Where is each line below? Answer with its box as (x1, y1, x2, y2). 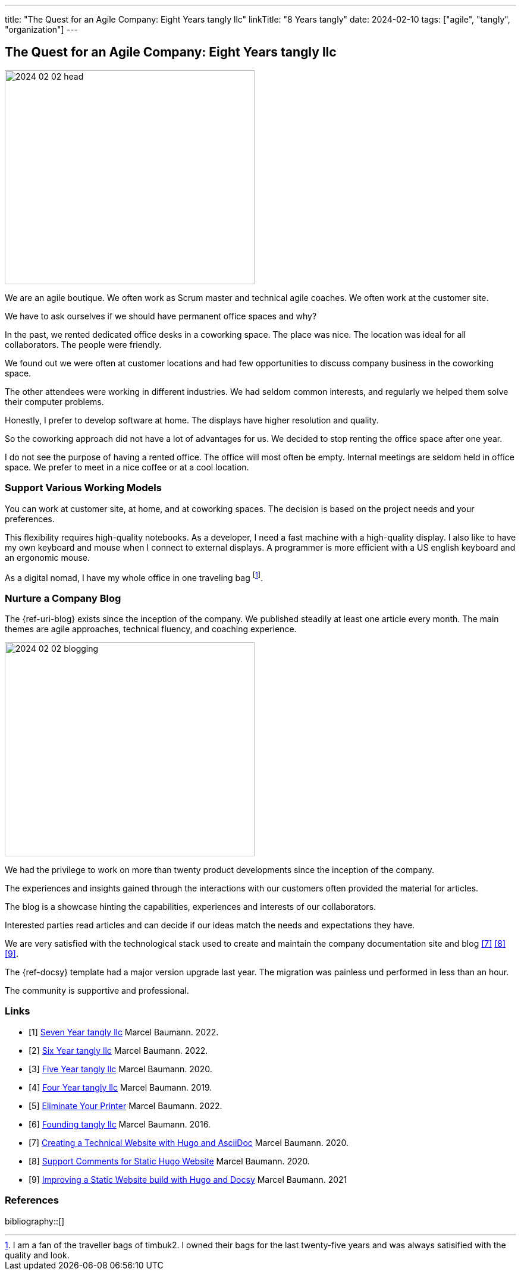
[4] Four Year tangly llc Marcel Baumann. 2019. (29, 1082, 212, 1092)
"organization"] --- (5, 24, 78, 34)
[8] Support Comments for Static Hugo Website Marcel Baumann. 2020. (29, 1155, 310, 1166)
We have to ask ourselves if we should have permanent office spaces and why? (5, 310, 317, 321)
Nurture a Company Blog (5, 592, 121, 604)
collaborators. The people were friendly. (5, 339, 162, 350)
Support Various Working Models (5, 482, 162, 494)
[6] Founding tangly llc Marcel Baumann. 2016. (29, 1119, 211, 1129)
